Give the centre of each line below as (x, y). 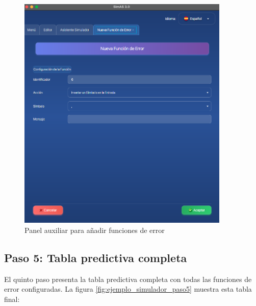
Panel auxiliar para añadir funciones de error (95, 230)
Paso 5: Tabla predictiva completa (96, 257)
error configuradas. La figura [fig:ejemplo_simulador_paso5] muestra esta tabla (128, 289)
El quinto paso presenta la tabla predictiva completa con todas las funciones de (128, 279)
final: (12, 299)
